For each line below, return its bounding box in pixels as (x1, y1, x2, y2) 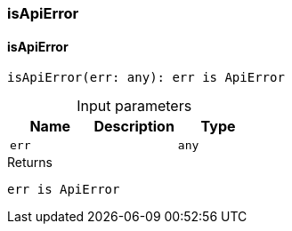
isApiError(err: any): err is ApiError (7, 70, 285, 85)
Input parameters (77, 97, 192, 115)
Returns (7, 155, 53, 171)
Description (93, 117, 174, 136)
